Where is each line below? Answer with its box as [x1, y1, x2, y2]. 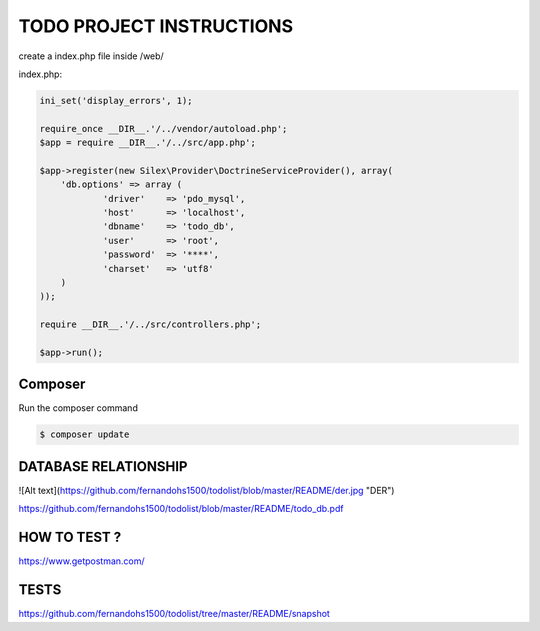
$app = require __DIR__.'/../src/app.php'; [39, 137, 257, 149]
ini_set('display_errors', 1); [39, 95, 194, 106]
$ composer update [39, 429, 130, 440]
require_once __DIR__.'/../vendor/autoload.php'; [39, 123, 288, 134]
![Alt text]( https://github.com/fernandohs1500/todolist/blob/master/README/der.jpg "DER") [18, 484, 395, 496]
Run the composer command [18, 402, 139, 414]
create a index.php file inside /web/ [18, 50, 164, 62]
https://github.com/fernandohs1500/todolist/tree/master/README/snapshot [18, 608, 330, 620]
